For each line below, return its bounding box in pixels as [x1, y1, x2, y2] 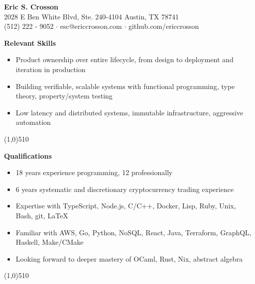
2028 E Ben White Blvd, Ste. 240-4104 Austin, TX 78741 [4, 11, 179, 21]
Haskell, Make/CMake [15, 237, 84, 247]
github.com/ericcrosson [128, 21, 199, 31]
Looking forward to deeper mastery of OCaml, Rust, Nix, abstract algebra [15, 253, 243, 264]
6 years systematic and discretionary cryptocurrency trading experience [15, 184, 234, 194]
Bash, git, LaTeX [15, 210, 68, 220]
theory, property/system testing [15, 91, 113, 101]
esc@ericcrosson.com [60, 21, 122, 31]
